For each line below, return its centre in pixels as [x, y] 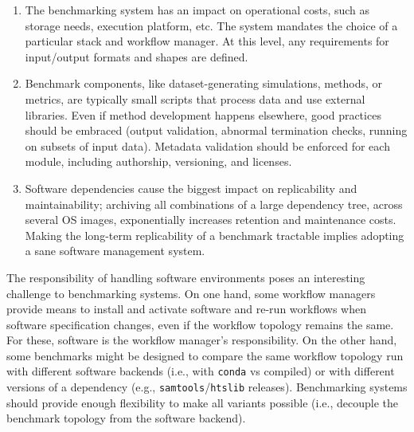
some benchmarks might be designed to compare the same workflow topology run [205, 355]
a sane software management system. [115, 251]
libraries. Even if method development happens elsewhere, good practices [203, 114]
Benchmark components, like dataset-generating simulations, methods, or [204, 83]
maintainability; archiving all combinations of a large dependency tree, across [214, 204]
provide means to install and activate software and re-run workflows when [186, 309]
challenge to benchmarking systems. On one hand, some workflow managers [191, 293]
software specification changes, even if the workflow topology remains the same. [200, 324]
